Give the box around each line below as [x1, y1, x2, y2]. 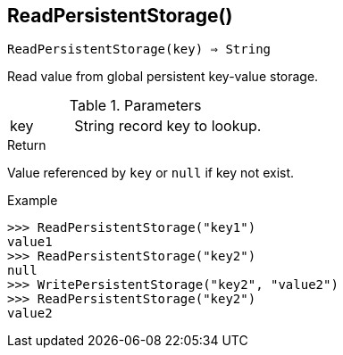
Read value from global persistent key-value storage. [7, 69, 319, 85]
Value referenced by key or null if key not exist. [7, 165, 295, 181]
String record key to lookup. [74, 117, 262, 136]
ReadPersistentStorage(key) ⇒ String [7, 42, 272, 57]
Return [7, 137, 46, 153]
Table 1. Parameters [69, 96, 202, 115]
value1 [7, 235, 53, 250]
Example [7, 193, 58, 209]
